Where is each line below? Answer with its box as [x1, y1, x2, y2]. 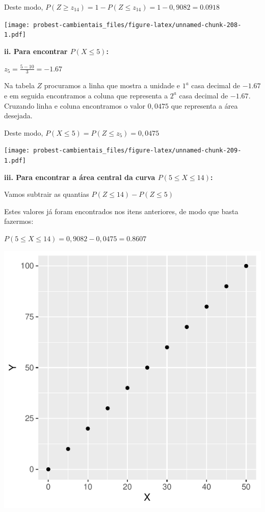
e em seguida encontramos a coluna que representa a [4, 90, 168, 100]
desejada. [4, 110, 33, 121]
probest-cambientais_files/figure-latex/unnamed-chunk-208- [33, 21, 242, 29]
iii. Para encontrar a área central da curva [4, 171, 155, 182]
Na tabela [4, 80, 35, 91]
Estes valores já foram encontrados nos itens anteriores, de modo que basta [4, 206, 238, 216]
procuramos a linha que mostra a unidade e [44, 80, 180, 91]
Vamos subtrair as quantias [4, 189, 89, 199]
